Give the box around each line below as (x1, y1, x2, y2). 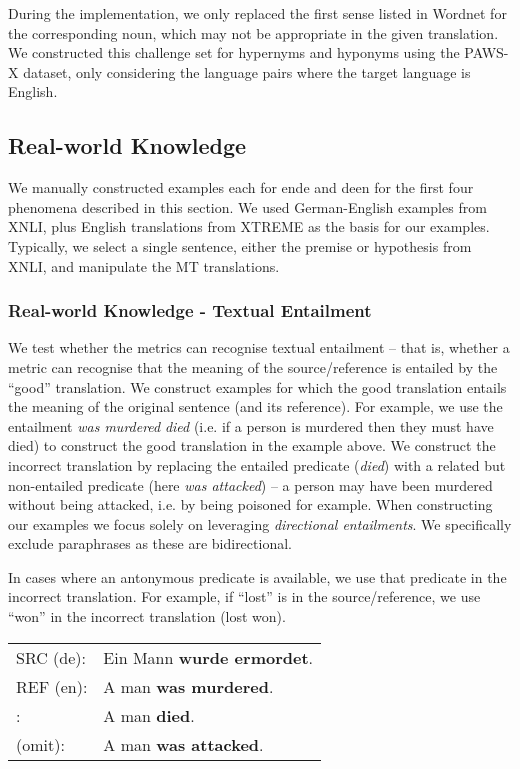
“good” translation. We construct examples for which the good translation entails (8, 376, 507, 397)
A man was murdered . (103, 674, 274, 698)
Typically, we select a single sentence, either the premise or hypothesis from (8, 235, 472, 256)
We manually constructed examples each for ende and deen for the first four (8, 177, 474, 198)
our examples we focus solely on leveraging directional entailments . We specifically (8, 513, 512, 534)
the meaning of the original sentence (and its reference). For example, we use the (8, 396, 503, 417)
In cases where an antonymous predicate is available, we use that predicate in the (8, 566, 507, 587)
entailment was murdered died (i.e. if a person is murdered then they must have (8, 415, 494, 436)
